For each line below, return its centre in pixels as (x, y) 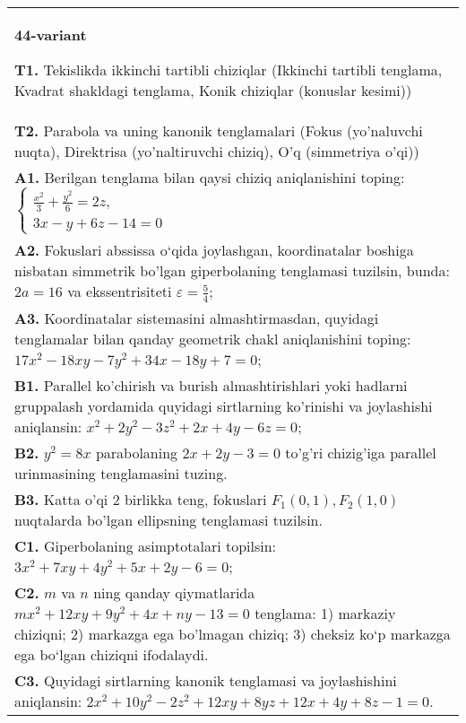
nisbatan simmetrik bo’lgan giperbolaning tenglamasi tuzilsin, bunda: (232, 271)
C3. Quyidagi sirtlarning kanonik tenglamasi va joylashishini (206, 680)
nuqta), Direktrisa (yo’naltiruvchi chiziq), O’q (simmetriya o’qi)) (217, 151)
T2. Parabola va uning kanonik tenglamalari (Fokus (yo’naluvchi (219, 131)
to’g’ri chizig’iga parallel (361, 452)
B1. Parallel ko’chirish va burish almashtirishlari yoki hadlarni (211, 385)
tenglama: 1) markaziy (325, 613)
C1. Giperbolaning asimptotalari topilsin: (146, 545)
